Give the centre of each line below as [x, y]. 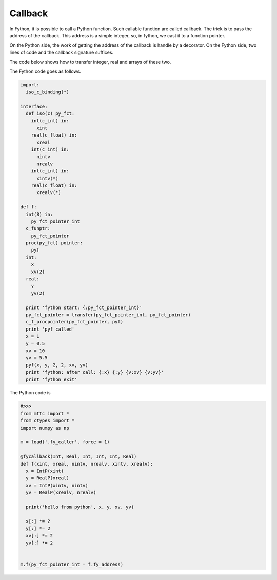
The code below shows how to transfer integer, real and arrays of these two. [90, 62]
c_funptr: [38, 229]
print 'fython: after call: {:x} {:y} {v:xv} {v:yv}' [95, 372]
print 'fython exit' [52, 379]
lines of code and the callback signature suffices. [62, 52]
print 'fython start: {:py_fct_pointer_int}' [84, 307]
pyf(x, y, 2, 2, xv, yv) [57, 365]
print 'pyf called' [50, 329]
